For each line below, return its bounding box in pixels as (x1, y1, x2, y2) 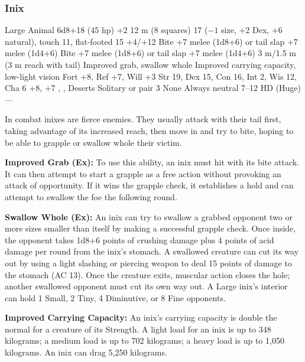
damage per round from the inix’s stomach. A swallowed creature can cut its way (5, 245, 299, 257)
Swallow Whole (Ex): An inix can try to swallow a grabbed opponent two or (5, 210, 293, 223)
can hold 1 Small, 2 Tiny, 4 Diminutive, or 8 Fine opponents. (5, 291, 226, 304)
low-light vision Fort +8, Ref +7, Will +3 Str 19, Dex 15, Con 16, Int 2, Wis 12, (5, 70, 297, 82)
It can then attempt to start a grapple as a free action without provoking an (5, 167, 281, 180)
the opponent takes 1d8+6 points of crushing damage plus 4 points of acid (5, 233, 274, 246)
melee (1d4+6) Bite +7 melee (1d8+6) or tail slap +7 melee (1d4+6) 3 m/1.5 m (5, 47, 296, 59)
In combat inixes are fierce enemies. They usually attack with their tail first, (5, 113, 281, 125)
